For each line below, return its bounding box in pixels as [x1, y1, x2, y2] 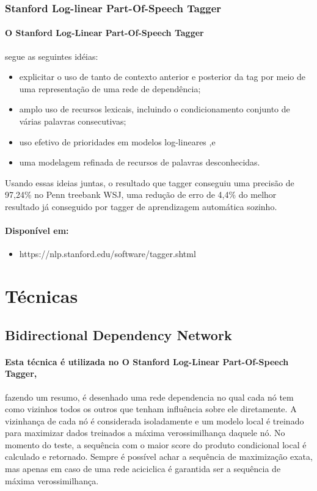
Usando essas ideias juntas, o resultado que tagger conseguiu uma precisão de [5, 176, 294, 189]
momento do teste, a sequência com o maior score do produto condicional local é [5, 438, 307, 451]
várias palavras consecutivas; [19, 115, 126, 128]
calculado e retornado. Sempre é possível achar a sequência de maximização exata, [5, 450, 313, 463]
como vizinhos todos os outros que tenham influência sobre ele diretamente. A [5, 402, 297, 415]
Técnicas [5, 283, 78, 308]
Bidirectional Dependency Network [5, 325, 232, 344]
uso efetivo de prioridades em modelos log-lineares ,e [19, 135, 216, 148]
